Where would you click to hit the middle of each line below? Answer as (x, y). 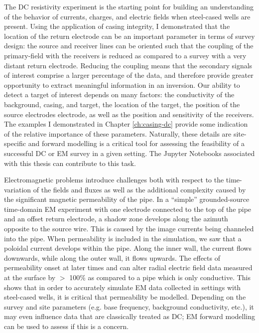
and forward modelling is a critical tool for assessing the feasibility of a (136, 143)
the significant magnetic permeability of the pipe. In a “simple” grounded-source (127, 199)
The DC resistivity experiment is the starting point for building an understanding (129, 6)
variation (18, 189)
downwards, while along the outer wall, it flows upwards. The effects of (112, 257)
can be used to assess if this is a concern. (66, 326)
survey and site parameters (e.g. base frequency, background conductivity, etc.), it (129, 306)
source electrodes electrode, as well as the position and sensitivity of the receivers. (129, 114)
